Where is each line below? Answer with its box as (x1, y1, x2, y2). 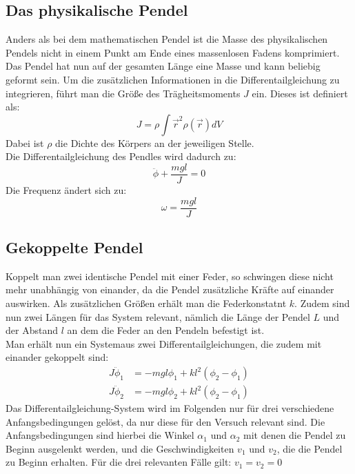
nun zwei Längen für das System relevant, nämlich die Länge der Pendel (6, 309, 310, 324)
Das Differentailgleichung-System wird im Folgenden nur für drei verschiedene (6, 401, 334, 415)
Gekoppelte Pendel (6, 237, 143, 258)
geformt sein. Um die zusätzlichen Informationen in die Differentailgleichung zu (6, 72, 340, 86)
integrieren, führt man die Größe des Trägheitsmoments (6, 86, 241, 100)
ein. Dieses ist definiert (252, 86, 348, 100)
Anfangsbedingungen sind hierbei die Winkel (6, 428, 194, 442)
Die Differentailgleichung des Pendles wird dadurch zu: (6, 149, 236, 164)
